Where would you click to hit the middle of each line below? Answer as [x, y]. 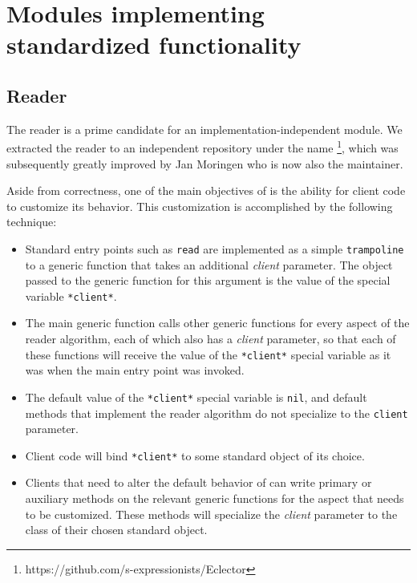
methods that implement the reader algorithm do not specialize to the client [217, 413]
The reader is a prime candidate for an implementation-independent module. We [204, 129]
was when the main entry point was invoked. [135, 370]
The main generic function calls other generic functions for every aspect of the [217, 323]
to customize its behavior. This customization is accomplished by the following [200, 206]
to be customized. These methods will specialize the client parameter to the [211, 514]
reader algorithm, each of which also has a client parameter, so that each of [211, 339]
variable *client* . [71, 296]
